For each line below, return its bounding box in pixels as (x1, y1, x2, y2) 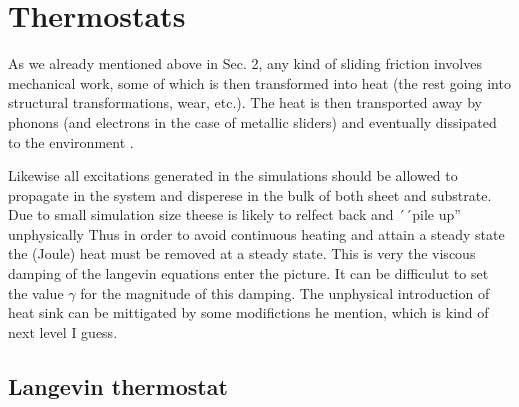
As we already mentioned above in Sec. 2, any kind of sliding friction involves (8, 53, 482, 74)
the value (8, 282, 64, 303)
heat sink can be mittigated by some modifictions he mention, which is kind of (8, 302, 489, 323)
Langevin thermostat (8, 370, 228, 401)
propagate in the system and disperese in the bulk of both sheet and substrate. (8, 184, 492, 205)
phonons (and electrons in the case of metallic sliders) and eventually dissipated (8, 111, 497, 132)
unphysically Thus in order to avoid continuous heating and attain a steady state (8, 223, 505, 244)
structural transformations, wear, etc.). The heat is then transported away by (8, 92, 482, 113)
